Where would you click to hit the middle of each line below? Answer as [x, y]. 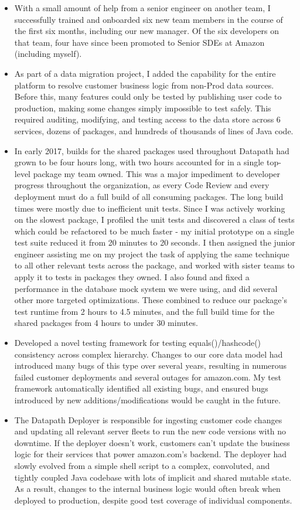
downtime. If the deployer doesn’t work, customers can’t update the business [152, 442]
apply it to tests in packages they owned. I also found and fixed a [132, 277]
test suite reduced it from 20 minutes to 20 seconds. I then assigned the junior [155, 242]
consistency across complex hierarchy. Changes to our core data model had [149, 354]
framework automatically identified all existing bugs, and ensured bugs [141, 388]
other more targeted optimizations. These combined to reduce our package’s [151, 300]
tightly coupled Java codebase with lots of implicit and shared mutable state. [153, 477]
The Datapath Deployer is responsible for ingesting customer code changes [148, 419]
